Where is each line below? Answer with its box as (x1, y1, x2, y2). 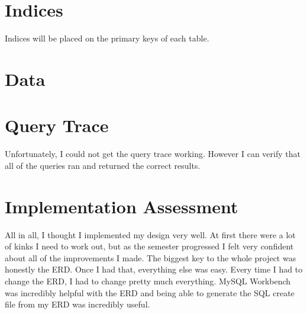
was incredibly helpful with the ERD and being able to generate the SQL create (5, 286, 295, 299)
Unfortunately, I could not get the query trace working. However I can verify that (5, 148, 300, 160)
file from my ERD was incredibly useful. (5, 298, 150, 310)
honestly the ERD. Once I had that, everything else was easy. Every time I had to (5, 263, 303, 275)
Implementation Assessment (5, 194, 238, 218)
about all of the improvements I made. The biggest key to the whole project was (5, 251, 296, 264)
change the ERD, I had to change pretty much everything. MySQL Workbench (5, 274, 291, 287)
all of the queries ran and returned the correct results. (5, 159, 201, 171)
